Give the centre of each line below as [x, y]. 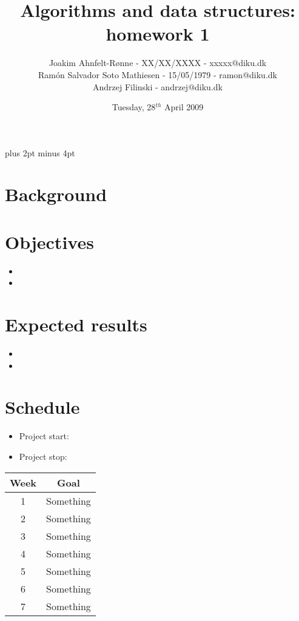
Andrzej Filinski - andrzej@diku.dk [158, 86]
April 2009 [184, 107]
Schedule [42, 407]
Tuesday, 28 [134, 107]
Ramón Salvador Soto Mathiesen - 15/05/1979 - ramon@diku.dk [158, 74]
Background [56, 194]
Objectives [49, 241]
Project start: [44, 436]
